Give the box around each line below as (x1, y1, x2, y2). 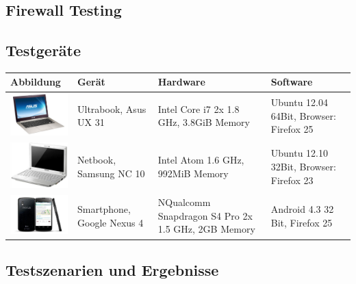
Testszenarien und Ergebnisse (5, 259, 219, 281)
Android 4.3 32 (270, 202, 334, 216)
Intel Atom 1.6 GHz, (157, 153, 244, 167)
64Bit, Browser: (270, 108, 336, 122)
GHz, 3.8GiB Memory (157, 115, 251, 129)
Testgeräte (5, 40, 81, 61)
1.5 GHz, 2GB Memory (157, 222, 255, 236)
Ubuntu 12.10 (270, 146, 328, 160)
